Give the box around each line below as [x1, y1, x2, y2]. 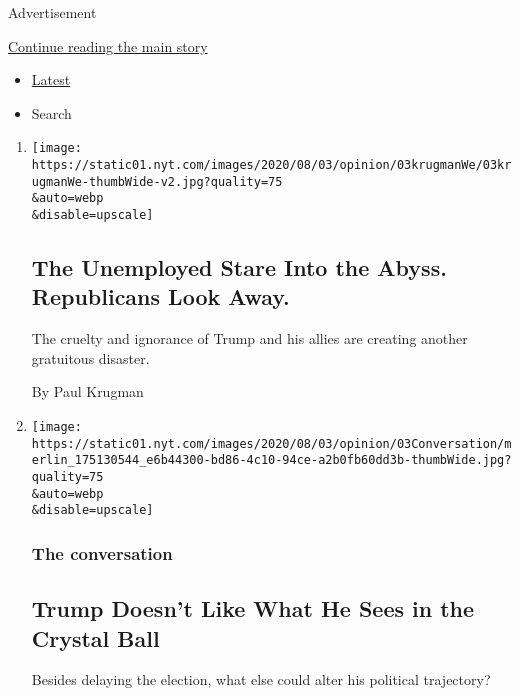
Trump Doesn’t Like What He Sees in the [31, 593, 475, 624]
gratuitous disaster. [31, 347, 150, 368]
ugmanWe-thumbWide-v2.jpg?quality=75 [31, 174, 283, 189]
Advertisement [8, 2, 97, 22]
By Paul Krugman [31, 381, 144, 402]
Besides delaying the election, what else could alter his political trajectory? [31, 669, 491, 690]
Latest [31, 69, 71, 90]
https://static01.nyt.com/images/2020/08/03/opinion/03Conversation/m [31, 436, 512, 451]
